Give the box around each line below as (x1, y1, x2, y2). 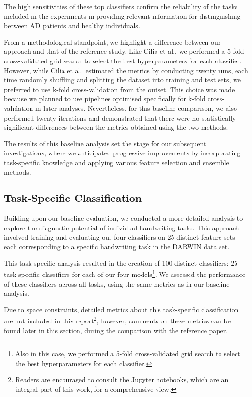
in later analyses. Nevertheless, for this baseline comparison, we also (35, 103, 237, 113)
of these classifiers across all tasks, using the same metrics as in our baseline (4, 278, 230, 289)
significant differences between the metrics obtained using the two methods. (4, 122, 228, 132)
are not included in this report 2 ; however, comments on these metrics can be (4, 314, 231, 325)
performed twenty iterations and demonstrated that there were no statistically (4, 112, 236, 122)
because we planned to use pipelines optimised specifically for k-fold (4, 93, 205, 104)
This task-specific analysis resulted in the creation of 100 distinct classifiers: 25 (4, 258, 238, 268)
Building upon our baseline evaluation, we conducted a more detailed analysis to (4, 213, 243, 223)
